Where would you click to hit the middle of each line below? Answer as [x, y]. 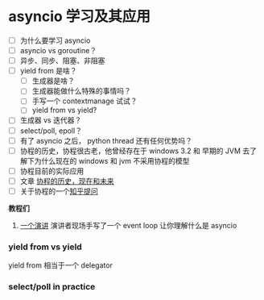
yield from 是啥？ [48, 71]
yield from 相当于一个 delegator [60, 265]
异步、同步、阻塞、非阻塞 [62, 60]
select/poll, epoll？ [51, 131]
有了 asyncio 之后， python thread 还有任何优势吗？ [106, 140]
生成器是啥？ [53, 81]
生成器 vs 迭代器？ [51, 120]
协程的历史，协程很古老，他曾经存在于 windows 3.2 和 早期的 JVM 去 [135, 151]
